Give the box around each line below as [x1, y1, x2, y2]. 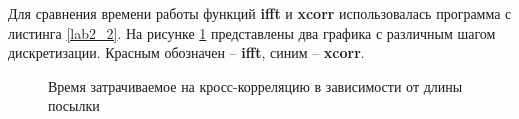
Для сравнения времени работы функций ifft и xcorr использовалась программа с [8, 3, 512, 23]
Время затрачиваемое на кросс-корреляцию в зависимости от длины [48, 75, 463, 96]
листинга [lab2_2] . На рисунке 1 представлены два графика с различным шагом [8, 22, 496, 43]
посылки [48, 95, 100, 116]
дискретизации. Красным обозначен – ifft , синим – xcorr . [8, 42, 365, 63]
